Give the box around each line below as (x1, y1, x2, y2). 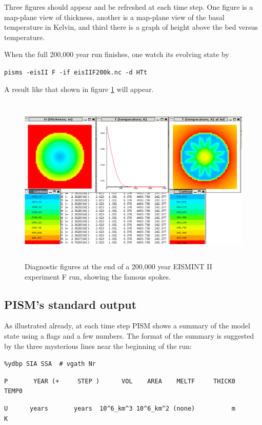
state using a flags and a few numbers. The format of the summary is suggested (4, 330, 254, 341)
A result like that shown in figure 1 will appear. (4, 83, 154, 94)
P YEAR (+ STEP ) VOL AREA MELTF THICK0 (4, 377, 236, 385)
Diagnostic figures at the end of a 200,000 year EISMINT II (25, 261, 212, 271)
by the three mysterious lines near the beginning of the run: (4, 340, 192, 351)
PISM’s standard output (4, 296, 137, 312)
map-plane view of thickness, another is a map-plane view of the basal (4, 11, 225, 22)
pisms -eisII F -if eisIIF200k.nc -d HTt (4, 68, 148, 76)
